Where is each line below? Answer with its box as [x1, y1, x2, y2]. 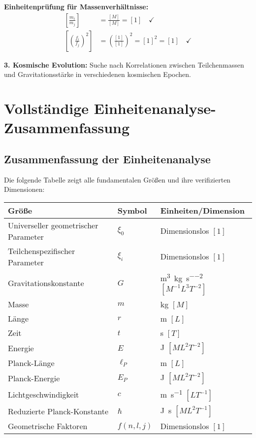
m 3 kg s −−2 [160, 270, 203, 284]
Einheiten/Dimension [160, 204, 245, 216]
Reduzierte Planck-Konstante [8, 405, 109, 417]
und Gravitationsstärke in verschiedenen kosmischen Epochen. [4, 69, 191, 79]
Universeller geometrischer [8, 219, 98, 231]
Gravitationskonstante [8, 277, 84, 289]
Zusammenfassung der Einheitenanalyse [4, 151, 211, 166]
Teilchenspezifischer [8, 245, 75, 256]
